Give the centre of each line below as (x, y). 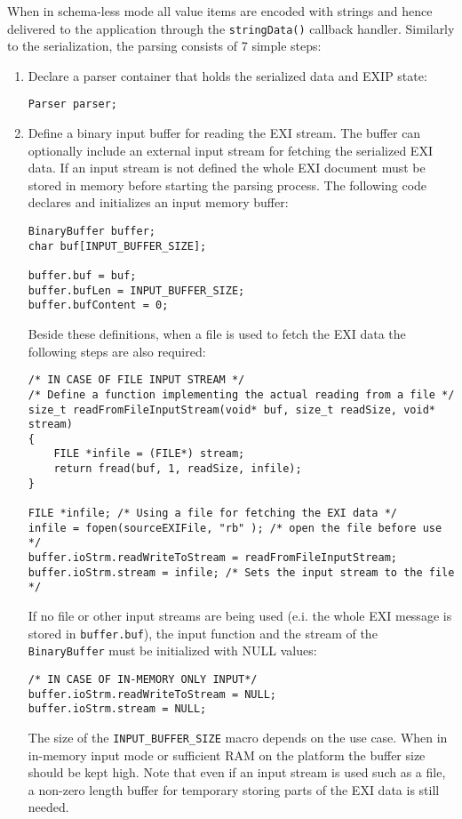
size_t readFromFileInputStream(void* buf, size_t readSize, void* (231, 409)
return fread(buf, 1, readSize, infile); (178, 469)
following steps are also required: (117, 351)
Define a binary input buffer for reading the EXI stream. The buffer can (224, 133)
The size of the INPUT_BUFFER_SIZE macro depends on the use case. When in (238, 737)
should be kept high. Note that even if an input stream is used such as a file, (237, 772)
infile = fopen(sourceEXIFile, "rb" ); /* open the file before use (235, 528)
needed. (48, 807)
